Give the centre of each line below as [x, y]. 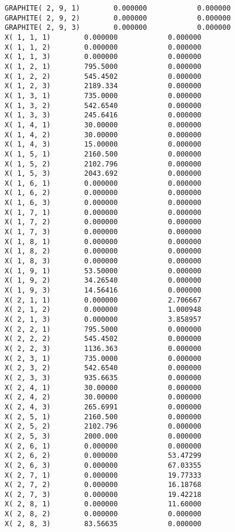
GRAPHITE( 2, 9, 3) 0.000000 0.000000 [118, 28]
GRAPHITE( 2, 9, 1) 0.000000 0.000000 [118, 8]
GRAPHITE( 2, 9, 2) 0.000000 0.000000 [118, 18]
